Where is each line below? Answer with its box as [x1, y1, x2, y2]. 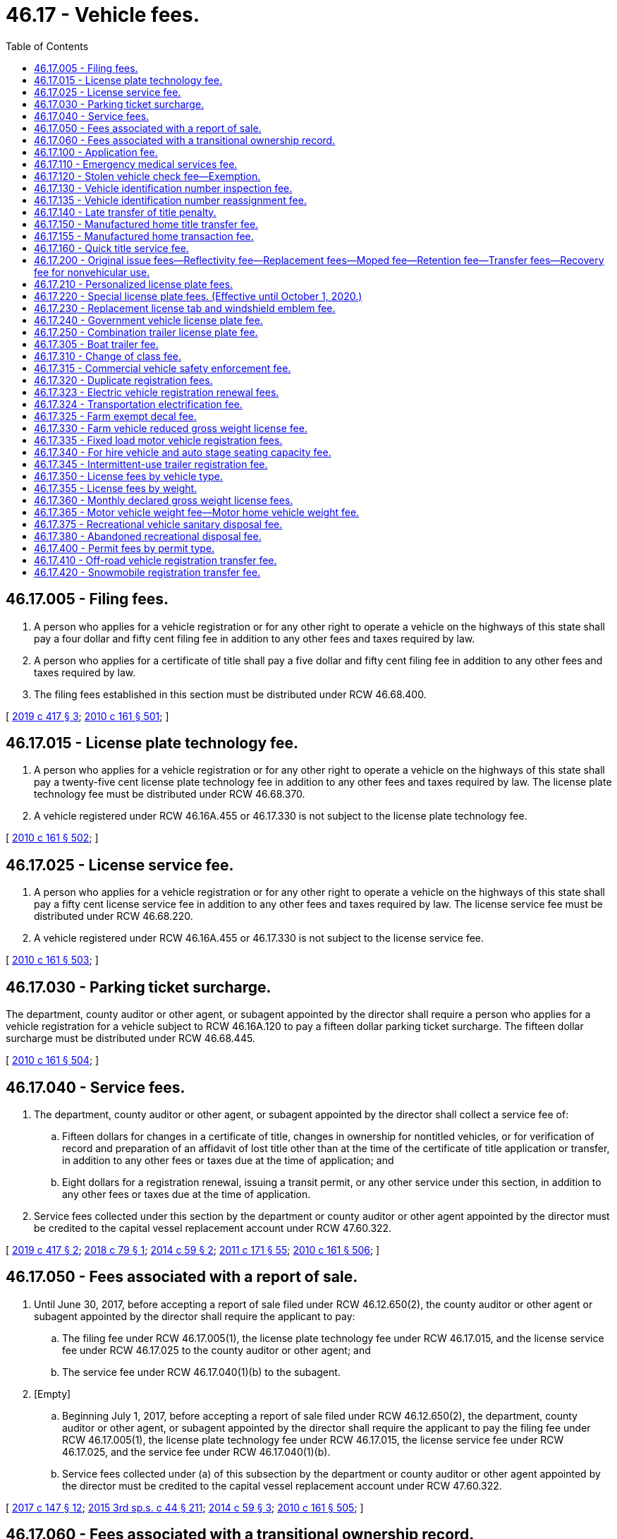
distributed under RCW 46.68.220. [34, 910, 193, 923]
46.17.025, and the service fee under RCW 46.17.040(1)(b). [62, 1445, 331, 1458]
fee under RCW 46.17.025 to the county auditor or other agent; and [62, 1343, 371, 1356]
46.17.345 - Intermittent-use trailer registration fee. [34, 457, 268, 470]
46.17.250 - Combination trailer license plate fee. [34, 325, 258, 338]
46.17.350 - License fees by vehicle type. [34, 469, 223, 482]
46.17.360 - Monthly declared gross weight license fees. [34, 493, 293, 506]
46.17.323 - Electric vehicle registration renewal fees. [34, 385, 279, 398]
